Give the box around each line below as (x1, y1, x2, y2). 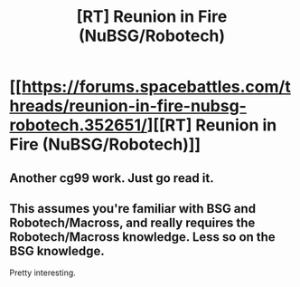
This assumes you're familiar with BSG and (9, 201, 256, 216)
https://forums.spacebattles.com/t (21, 77, 291, 97)
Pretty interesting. (9, 267, 77, 278)
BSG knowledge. (9, 243, 106, 259)
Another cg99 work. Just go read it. (9, 170, 214, 186)
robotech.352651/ (9, 115, 147, 136)
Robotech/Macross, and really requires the (9, 215, 256, 230)
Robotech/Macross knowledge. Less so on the (9, 229, 276, 244)
